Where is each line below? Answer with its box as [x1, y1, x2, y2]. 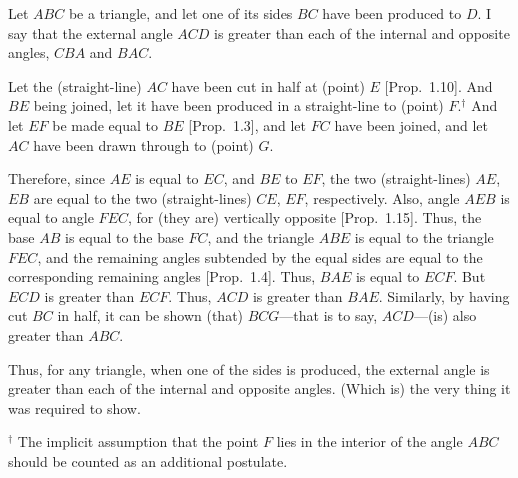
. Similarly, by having [378, 285, 510, 306]
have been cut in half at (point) [171, 75, 365, 96]
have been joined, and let [334, 114, 489, 135]
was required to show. [8, 397, 141, 418]
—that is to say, [279, 305, 378, 326]
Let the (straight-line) [8, 75, 142, 96]
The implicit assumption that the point [17, 431, 259, 452]
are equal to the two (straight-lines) [33, 187, 252, 208]
